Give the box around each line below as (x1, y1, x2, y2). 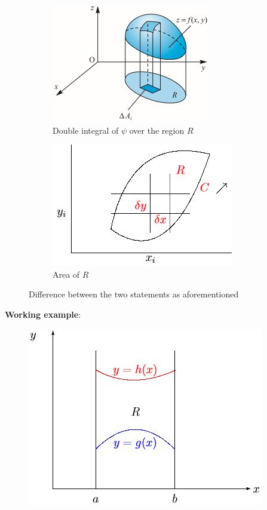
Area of (53, 268, 80, 280)
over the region (129, 124, 185, 136)
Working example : (5, 308, 81, 320)
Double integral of (53, 124, 119, 136)
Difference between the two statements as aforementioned (29, 288, 239, 300)
